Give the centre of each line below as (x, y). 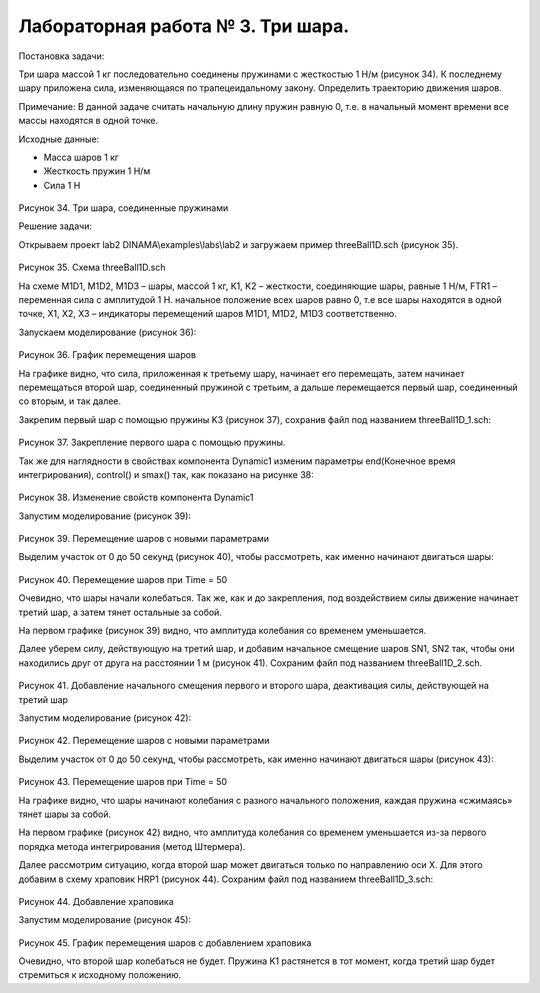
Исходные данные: (59, 139)
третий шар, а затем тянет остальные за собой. (120, 612)
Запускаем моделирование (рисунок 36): (107, 332)
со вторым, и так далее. (70, 401)
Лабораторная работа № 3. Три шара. (184, 26)
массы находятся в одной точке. (88, 121)
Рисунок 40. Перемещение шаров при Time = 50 (123, 579)
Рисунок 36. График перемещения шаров (107, 355)
